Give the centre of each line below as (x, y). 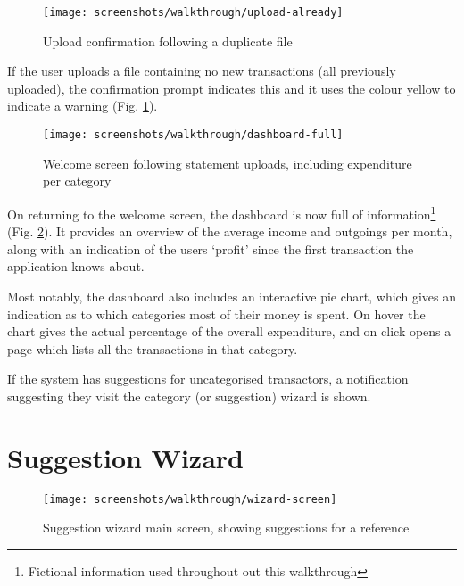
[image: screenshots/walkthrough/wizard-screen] (190, 499)
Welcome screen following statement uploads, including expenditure (228, 163)
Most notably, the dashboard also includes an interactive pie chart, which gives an (232, 296)
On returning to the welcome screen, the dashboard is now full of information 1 (222, 212)
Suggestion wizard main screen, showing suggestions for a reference (226, 528)
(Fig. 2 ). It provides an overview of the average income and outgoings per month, (230, 231)
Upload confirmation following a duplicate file (168, 41)
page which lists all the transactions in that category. (153, 348)
